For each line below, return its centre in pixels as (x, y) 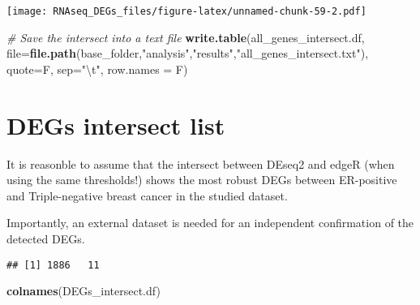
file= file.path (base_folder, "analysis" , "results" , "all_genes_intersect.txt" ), (188, 53)
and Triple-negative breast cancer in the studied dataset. (147, 195)
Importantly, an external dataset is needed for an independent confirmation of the (210, 223)
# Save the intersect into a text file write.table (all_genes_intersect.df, (186, 37)
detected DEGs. (46, 238)
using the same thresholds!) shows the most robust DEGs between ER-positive (202, 180)
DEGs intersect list (116, 125)
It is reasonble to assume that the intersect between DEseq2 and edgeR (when (201, 163)
